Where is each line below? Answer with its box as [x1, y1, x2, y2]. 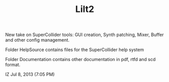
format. [5, 61, 21, 68]
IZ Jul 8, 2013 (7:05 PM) [5, 71, 55, 77]
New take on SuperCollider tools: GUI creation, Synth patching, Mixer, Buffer [5, 31, 164, 38]
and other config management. [5, 37, 70, 43]
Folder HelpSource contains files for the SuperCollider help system [5, 46, 144, 53]
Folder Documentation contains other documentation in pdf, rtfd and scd [5, 56, 156, 62]
